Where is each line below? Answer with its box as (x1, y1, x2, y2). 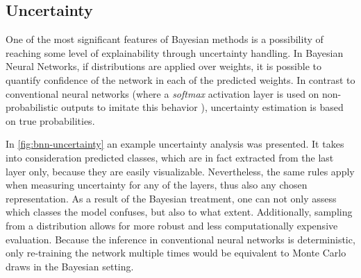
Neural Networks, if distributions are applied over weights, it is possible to (6, 59, 321, 73)
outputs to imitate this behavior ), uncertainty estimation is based (61, 100, 344, 114)
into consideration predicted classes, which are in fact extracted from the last (6, 150, 334, 164)
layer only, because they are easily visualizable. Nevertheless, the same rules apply (6, 164, 355, 178)
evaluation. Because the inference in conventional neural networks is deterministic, (6, 232, 355, 246)
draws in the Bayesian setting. (6, 259, 134, 273)
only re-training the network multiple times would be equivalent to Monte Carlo (6, 245, 346, 260)
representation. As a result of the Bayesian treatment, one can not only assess (6, 191, 337, 205)
